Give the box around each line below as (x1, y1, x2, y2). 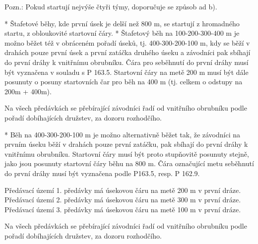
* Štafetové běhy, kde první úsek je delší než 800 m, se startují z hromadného (4, 18, 240, 28)
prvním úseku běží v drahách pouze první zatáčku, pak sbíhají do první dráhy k (4, 139, 248, 149)
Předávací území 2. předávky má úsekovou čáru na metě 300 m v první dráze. (4, 194, 241, 205)
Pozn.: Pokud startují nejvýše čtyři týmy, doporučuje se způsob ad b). (4, 1, 217, 11)
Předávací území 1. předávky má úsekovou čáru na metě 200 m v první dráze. (4, 184, 241, 195)
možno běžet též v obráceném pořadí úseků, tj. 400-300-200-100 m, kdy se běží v (4, 37, 250, 48)
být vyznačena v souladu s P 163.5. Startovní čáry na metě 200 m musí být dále (4, 66, 249, 77)
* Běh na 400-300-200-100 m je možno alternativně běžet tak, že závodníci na (4, 129, 241, 139)
